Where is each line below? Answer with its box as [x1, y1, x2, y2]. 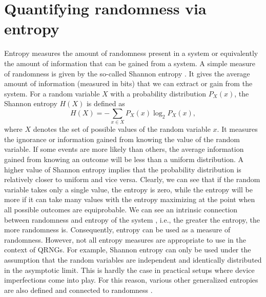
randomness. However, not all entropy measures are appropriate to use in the [4, 234, 246, 245]
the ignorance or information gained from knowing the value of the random [4, 133, 240, 144]
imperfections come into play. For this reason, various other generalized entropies [4, 274, 258, 285]
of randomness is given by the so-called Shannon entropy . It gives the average [4, 68, 250, 78]
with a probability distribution [110, 88, 207, 98]
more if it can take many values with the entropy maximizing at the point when [4, 194, 255, 205]
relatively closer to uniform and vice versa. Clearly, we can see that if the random [4, 174, 260, 185]
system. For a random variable [4, 88, 100, 98]
